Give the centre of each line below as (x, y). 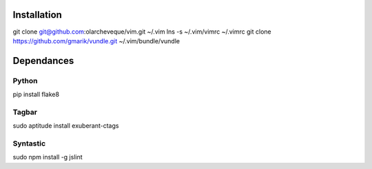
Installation (37, 15)
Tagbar (25, 112)
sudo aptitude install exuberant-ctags (66, 126)
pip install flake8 (36, 94)
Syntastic (29, 143)
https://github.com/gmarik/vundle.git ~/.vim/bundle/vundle (96, 41)
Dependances (43, 61)
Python (25, 80)
